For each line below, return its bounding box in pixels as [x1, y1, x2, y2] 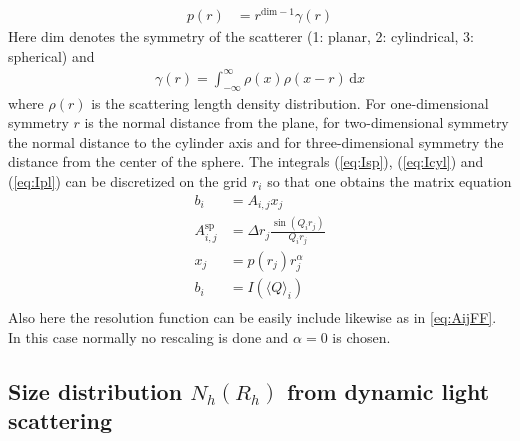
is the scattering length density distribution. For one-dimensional [91, 92, 489, 113]
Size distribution [8, 375, 183, 406]
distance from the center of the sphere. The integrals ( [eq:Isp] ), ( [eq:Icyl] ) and [8, 151, 484, 172]
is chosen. [332, 326, 391, 347]
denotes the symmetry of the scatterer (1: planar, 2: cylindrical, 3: [69, 26, 474, 47]
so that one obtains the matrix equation [267, 171, 512, 191]
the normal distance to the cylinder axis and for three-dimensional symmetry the [8, 131, 504, 152]
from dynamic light [286, 375, 490, 406]
